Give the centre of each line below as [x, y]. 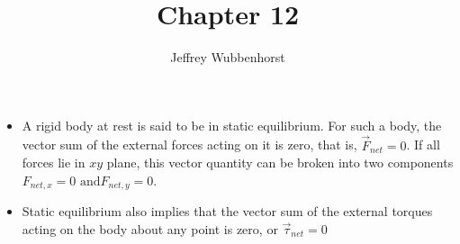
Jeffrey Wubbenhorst [228, 57]
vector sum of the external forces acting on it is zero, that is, [189, 145]
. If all [423, 145]
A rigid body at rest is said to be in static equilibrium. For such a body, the [232, 125]
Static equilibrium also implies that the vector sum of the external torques [227, 211]
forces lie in [54, 163]
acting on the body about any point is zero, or [150, 228]
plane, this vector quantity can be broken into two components [280, 163]
